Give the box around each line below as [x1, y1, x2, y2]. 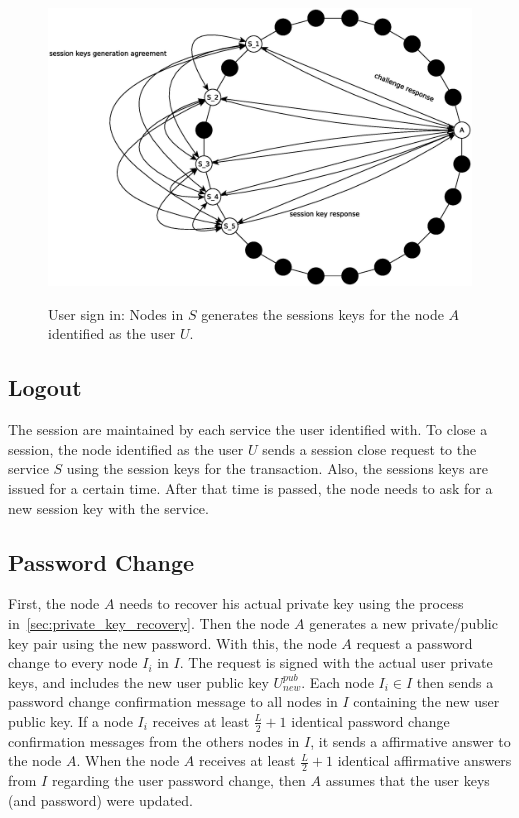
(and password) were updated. [8, 789, 193, 810]
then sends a [416, 671, 494, 692]
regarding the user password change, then [51, 770, 306, 791]
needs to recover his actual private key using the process [119, 593, 464, 614]
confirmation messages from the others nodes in [8, 730, 300, 751]
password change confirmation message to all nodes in [8, 691, 338, 712]
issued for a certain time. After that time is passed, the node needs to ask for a [8, 478, 493, 499]
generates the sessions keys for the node [201, 303, 444, 324]
